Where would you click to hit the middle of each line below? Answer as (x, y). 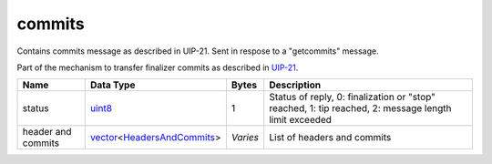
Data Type (113, 85)
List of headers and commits (330, 138)
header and (47, 132)
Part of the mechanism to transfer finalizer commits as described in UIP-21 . (158, 67)
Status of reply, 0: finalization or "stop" (353, 97)
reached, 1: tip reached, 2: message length (360, 108)
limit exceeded (301, 120)
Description (295, 85)
